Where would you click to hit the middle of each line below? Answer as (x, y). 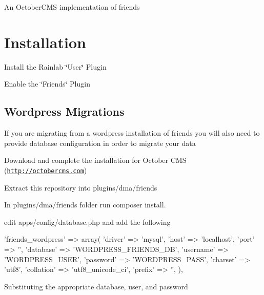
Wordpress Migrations (64, 111)
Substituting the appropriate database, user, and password (96, 286)
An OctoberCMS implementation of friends (72, 7)
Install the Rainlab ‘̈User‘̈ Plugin (55, 66)
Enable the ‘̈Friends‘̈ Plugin (47, 84)
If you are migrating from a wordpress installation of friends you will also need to (132, 133)
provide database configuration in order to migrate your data (100, 143)
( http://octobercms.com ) (46, 170)
